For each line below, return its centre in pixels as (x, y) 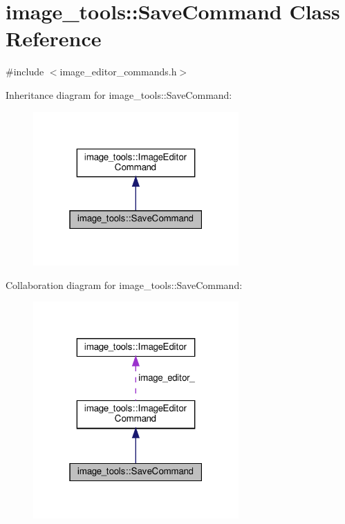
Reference (54, 38)
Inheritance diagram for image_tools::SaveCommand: (119, 94)
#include (25, 72)
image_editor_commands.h (118, 72)
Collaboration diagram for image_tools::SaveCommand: (124, 284)
